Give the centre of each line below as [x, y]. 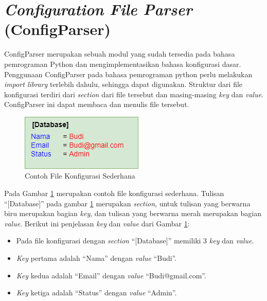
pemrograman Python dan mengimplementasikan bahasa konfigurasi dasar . [123, 64]
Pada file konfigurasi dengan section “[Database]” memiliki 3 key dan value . [135, 241]
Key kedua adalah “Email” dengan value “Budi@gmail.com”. [111, 275]
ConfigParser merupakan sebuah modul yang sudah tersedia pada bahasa [120, 54]
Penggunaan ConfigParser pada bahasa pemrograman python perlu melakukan [128, 74]
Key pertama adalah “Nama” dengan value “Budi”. [96, 258]
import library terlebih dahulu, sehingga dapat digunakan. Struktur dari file [123, 84]
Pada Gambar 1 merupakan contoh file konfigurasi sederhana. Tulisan [114, 193]
